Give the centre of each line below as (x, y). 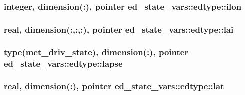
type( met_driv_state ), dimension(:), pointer (96, 52)
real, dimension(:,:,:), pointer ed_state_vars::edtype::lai (119, 29)
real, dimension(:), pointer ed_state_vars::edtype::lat (114, 86)
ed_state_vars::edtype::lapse (63, 63)
